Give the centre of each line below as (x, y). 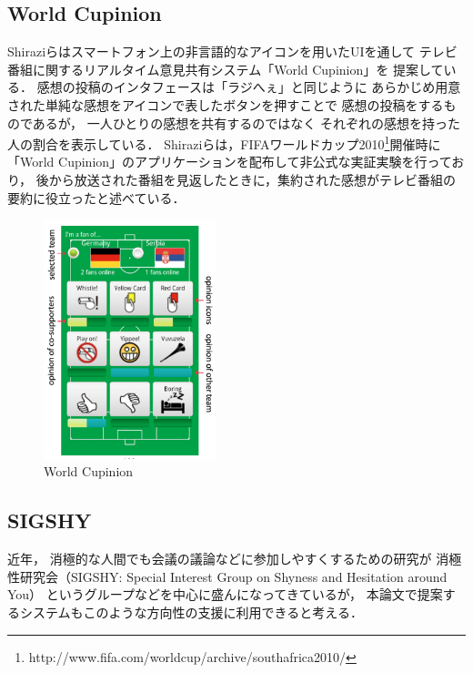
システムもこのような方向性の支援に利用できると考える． (191, 612)
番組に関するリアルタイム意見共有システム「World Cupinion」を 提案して (226, 69)
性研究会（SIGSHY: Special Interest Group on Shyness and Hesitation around (227, 576)
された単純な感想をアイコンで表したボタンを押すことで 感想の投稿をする (226, 104)
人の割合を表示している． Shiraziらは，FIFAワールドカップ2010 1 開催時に (224, 143)
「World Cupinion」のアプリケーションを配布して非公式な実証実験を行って (230, 162)
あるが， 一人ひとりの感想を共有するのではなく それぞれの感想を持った (246, 122)
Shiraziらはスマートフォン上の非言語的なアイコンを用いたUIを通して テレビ (232, 51)
